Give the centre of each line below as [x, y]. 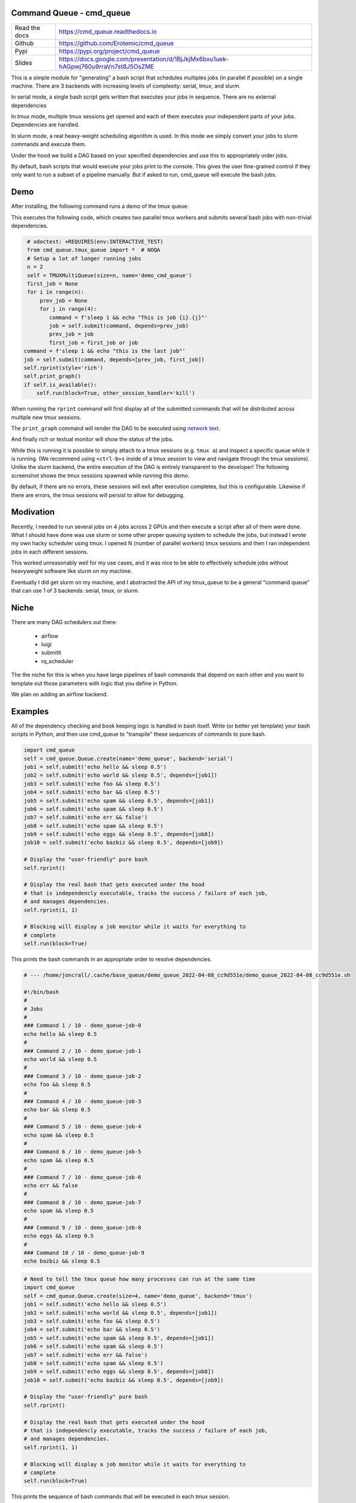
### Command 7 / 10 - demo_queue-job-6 [82, 1177]
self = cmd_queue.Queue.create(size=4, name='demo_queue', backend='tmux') [138, 1296]
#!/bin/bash [41, 992]
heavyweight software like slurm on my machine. [72, 571]
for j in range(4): [68, 309]
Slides [23, 63]
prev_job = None [63, 300]
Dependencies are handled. [45, 125]
